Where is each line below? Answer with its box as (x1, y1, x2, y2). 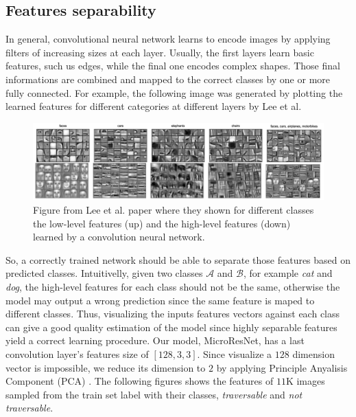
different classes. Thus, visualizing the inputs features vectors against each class (5, 306, 340, 321)
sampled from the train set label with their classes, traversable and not (5, 387, 302, 401)
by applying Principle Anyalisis (216, 360, 348, 374)
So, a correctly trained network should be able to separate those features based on (5, 252, 351, 267)
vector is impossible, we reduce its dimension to (5, 360, 206, 374)
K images (285, 374, 325, 388)
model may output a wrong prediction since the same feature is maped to (5, 293, 315, 307)
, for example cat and (243, 266, 333, 280)
